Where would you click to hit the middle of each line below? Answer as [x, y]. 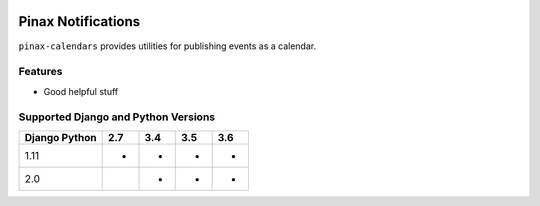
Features [40, 72]
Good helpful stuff [81, 91]
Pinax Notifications [79, 21]
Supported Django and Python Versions [116, 117]
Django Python [60, 137]
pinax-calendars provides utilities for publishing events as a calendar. [167, 46]
